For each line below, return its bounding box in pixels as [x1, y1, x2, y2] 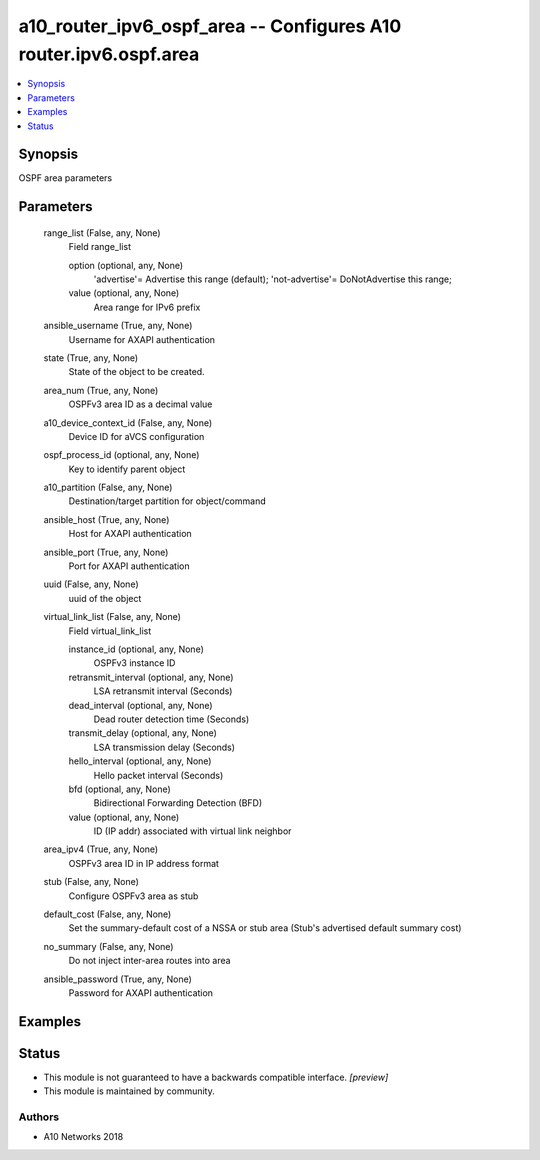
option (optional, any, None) [68, 259, 184, 271]
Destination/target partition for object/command [68, 495, 266, 507]
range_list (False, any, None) [43, 226, 161, 239]
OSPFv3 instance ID [93, 657, 176, 669]
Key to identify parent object [68, 463, 186, 475]
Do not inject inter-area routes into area [68, 955, 231, 967]
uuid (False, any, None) [43, 578, 139, 590]
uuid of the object [68, 592, 142, 604]
